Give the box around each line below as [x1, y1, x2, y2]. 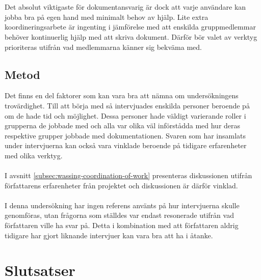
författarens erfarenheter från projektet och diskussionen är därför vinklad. [5, 180, 238, 190]
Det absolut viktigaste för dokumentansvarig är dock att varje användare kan [5, 2, 246, 12]
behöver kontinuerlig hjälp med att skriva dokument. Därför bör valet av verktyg [5, 31, 257, 42]
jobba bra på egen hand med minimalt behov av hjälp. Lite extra [5, 11, 208, 22]
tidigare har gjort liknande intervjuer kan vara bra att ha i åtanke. [5, 230, 213, 240]
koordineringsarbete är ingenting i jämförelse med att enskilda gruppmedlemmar [5, 21, 256, 32]
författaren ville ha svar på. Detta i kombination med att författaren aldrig [5, 220, 239, 231]
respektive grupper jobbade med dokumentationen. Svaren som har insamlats [5, 130, 246, 141]
